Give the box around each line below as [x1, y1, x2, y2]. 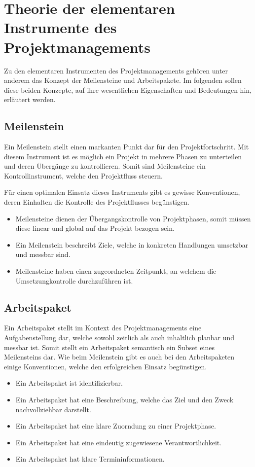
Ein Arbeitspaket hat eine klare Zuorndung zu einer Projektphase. [15, 421, 216, 431]
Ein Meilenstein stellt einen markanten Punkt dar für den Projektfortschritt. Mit [4, 142, 249, 152]
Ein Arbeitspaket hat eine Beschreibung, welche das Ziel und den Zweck [15, 394, 234, 404]
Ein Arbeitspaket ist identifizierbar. [15, 378, 123, 388]
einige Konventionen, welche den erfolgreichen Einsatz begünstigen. [4, 361, 207, 371]
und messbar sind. [15, 249, 71, 259]
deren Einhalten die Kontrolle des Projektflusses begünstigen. [4, 197, 189, 207]
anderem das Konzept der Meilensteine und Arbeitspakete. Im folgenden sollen [4, 75, 242, 85]
